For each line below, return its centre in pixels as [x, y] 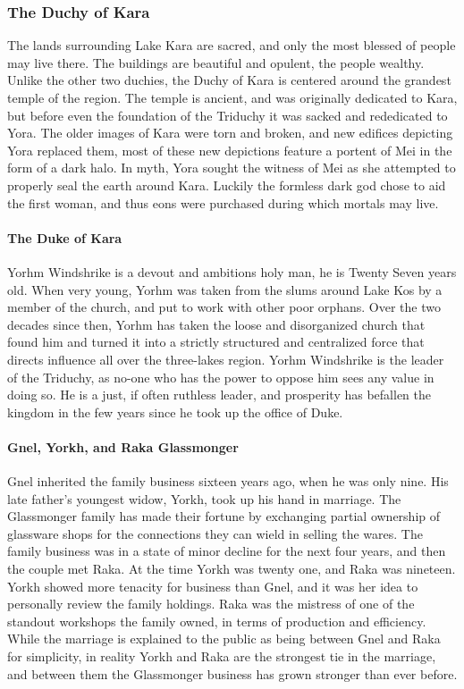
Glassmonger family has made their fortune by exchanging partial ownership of [224, 516]
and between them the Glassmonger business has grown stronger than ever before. [232, 673]
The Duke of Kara [65, 237]
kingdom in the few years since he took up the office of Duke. [175, 412]
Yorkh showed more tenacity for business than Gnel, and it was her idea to [213, 586]
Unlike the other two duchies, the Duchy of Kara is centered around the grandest [229, 80]
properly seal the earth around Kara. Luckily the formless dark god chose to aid [227, 185]
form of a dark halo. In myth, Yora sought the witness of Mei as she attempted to [232, 168]
